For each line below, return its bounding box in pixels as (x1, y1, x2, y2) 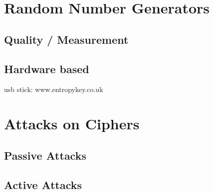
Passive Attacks (4, 147, 86, 163)
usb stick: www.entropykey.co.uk (4, 84, 103, 95)
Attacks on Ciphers (4, 113, 140, 134)
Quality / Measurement (4, 31, 129, 47)
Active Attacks (4, 177, 82, 192)
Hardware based (4, 61, 89, 76)
